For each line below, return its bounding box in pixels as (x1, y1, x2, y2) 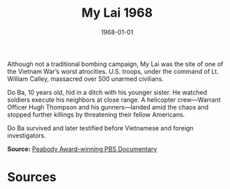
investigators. (7, 131, 47, 139)
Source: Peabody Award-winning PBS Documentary (7, 144, 158, 153)
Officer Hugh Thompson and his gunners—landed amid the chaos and (7, 103, 209, 111)
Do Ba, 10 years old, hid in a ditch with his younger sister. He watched (7, 88, 208, 96)
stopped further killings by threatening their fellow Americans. (7, 110, 185, 119)
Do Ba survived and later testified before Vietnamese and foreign (7, 123, 194, 132)
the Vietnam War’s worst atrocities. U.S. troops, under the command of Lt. (7, 67, 219, 75)
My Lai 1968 (81, 5, 153, 21)
